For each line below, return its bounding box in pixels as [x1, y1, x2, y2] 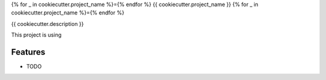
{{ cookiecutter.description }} [11, 20, 84, 27]
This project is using [11, 31, 62, 38]
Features [11, 47, 45, 57]
